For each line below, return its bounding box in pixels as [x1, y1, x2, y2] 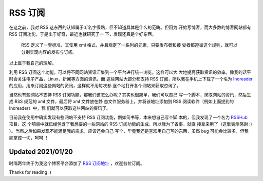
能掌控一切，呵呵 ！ [9, 135, 49, 141]
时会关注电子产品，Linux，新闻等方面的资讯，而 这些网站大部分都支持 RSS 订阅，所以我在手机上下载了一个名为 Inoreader [9, 76, 253, 81]
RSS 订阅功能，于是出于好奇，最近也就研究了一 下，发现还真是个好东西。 [9, 31, 156, 37]
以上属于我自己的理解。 [9, 60, 56, 66]
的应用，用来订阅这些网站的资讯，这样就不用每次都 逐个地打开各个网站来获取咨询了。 [9, 83, 181, 89]
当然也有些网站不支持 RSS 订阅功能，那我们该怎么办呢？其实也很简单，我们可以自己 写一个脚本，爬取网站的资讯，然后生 [9, 92, 251, 98]
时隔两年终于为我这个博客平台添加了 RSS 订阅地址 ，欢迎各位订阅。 [9, 160, 145, 166]
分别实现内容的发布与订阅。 [21, 49, 77, 55]
